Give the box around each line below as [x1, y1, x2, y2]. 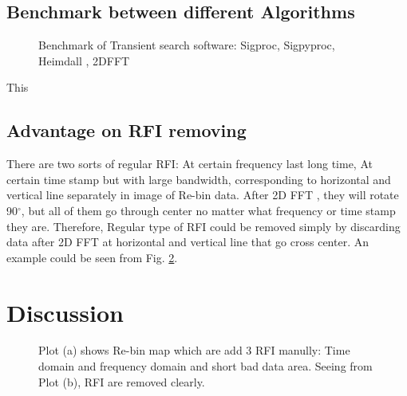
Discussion [6, 296, 124, 328]
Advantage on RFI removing [6, 118, 247, 143]
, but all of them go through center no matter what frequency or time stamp [21, 202, 396, 218]
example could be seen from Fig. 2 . [6, 249, 178, 265]
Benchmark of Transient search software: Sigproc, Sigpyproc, [38, 37, 335, 53]
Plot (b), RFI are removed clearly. [38, 373, 205, 390]
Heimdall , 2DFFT [38, 52, 130, 69]
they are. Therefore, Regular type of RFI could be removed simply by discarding [6, 218, 401, 234]
